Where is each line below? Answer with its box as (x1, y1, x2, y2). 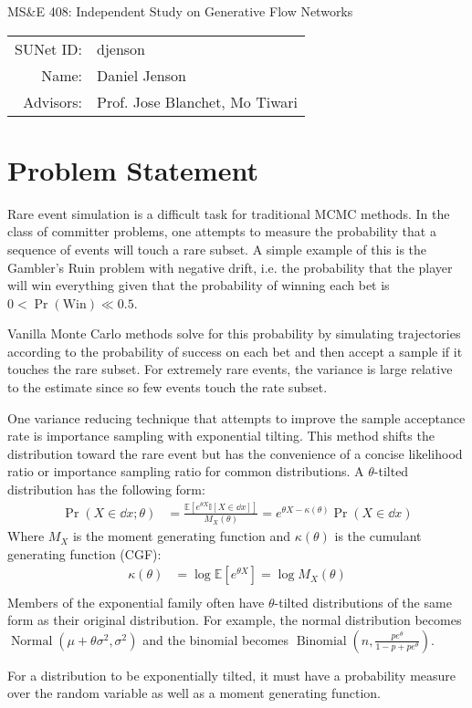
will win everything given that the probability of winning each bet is (7, 276, 390, 295)
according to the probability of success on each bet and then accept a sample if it (7, 341, 463, 360)
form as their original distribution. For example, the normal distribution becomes (7, 610, 462, 630)
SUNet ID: (15, 37, 83, 59)
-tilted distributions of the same (274, 592, 452, 611)
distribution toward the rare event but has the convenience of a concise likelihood (7, 443, 463, 463)
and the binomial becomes (142, 630, 289, 649)
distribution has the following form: (7, 480, 205, 499)
